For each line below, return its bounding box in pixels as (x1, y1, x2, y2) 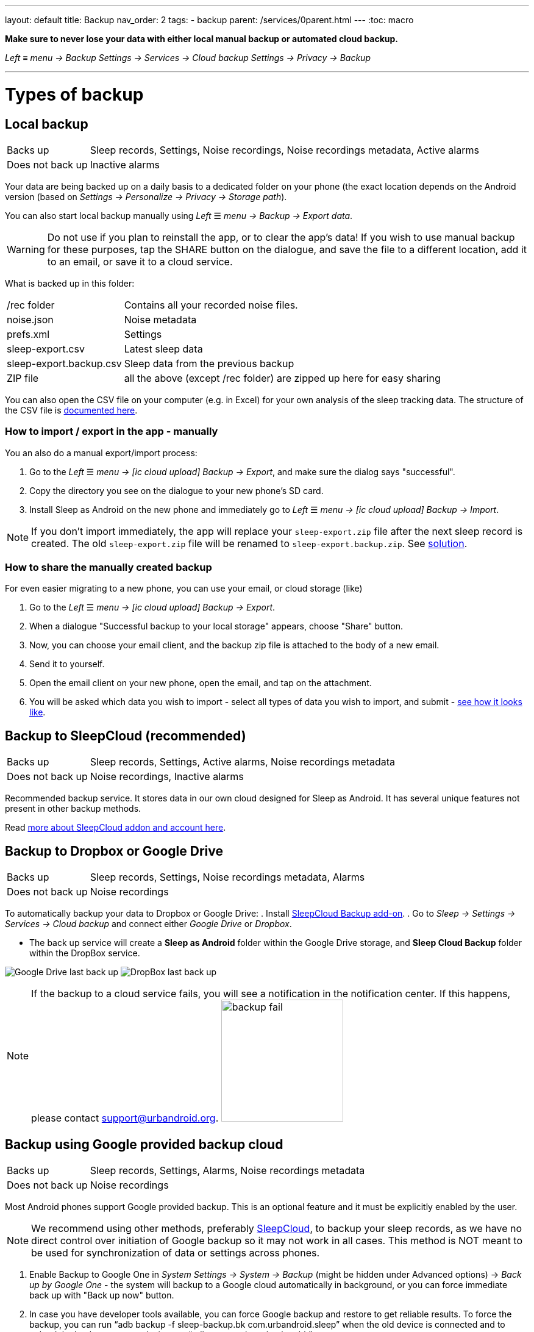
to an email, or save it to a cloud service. (47, 255, 233, 268)
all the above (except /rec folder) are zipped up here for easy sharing (124, 371, 441, 384)
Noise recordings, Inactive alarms (90, 770, 244, 783)
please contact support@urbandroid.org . (31, 1112, 219, 1125)
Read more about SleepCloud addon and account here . (5, 822, 226, 833)
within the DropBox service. (29, 948, 140, 959)
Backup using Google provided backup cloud (5, 1136, 283, 1152)
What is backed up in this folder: (5, 277, 135, 288)
